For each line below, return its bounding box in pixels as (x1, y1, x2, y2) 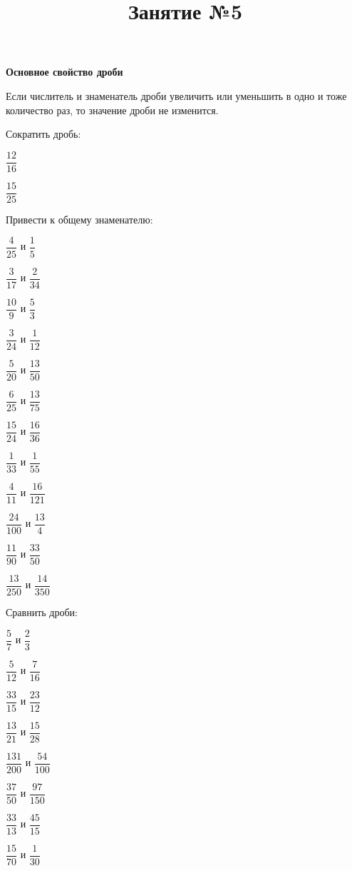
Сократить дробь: (6, 126, 81, 141)
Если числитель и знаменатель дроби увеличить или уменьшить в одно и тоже (6, 88, 347, 103)
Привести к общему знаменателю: (6, 211, 153, 226)
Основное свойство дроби (6, 64, 123, 79)
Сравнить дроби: (6, 605, 78, 620)
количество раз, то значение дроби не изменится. (6, 102, 219, 117)
